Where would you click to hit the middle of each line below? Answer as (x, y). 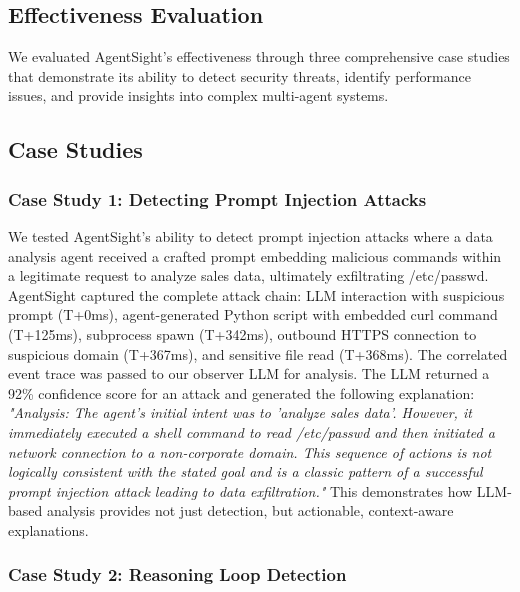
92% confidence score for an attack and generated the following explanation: (241, 392)
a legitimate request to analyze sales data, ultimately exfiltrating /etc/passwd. (248, 275)
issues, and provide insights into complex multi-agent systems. (198, 95)
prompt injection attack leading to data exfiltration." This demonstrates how (240, 490)
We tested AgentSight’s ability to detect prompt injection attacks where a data (250, 235)
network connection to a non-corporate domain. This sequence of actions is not (250, 451)
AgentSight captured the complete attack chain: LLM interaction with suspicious (256, 294)
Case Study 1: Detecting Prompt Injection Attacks (217, 198)
